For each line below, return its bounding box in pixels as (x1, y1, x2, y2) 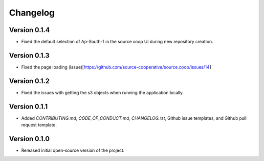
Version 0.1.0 (9, 134, 50, 143)
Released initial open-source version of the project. (21, 147, 125, 153)
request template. (21, 122, 57, 128)
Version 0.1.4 (9, 26, 50, 34)
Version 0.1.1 (9, 102, 48, 110)
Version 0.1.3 (9, 51, 50, 59)
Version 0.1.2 (9, 77, 50, 85)
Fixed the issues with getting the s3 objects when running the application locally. (21, 89, 184, 95)
